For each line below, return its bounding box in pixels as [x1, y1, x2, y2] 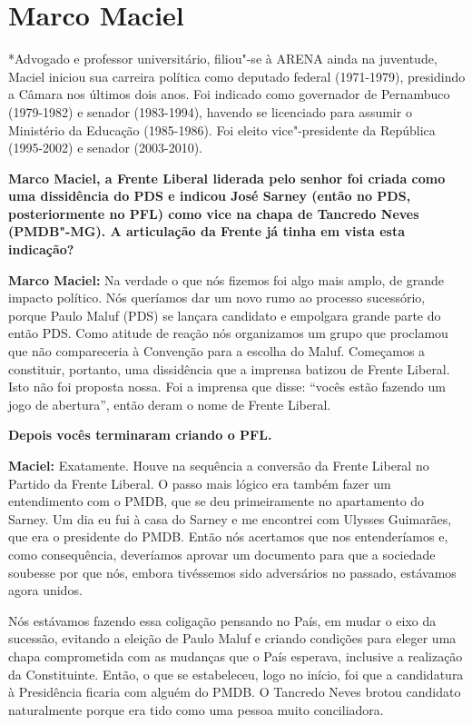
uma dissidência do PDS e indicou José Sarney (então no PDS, [8, 186, 411, 205]
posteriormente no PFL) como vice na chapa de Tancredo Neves [8, 204, 419, 223]
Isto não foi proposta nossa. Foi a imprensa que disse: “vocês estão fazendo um [8, 377, 446, 396]
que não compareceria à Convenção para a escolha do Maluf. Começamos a [8, 342, 426, 361]
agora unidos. [8, 581, 83, 600]
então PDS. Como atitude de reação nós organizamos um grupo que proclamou [8, 323, 448, 343]
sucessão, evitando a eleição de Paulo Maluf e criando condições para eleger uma [8, 629, 457, 648]
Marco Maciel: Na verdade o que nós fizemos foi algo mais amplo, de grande [8, 270, 445, 289]
